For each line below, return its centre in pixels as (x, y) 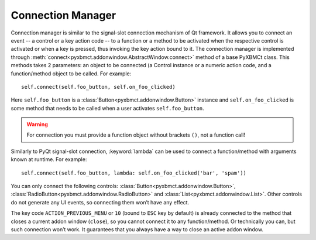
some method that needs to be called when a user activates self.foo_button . (107, 108)
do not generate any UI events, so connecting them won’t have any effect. (100, 202)
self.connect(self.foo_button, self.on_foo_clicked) (98, 87)
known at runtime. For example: (49, 159)
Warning (37, 124)
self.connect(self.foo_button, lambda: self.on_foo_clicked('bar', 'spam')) (134, 173)
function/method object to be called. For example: (71, 74)
